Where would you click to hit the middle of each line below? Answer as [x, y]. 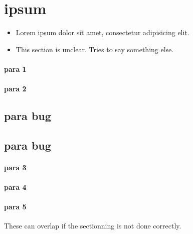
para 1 [15, 69]
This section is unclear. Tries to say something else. [95, 49]
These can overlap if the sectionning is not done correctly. [93, 226]
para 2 [15, 89]
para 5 [15, 207]
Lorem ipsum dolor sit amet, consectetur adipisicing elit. [103, 32]
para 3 [15, 167]
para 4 [15, 187]
